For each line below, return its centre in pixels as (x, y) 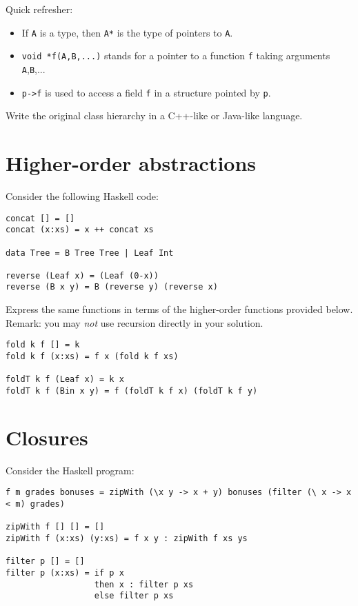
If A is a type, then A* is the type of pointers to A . (127, 32)
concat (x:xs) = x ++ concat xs (80, 230)
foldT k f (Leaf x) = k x (65, 380)
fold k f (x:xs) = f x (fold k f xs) (92, 356)
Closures (47, 437)
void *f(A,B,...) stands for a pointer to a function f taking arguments (176, 55)
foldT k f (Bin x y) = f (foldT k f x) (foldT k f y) (132, 391)
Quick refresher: (39, 9)
